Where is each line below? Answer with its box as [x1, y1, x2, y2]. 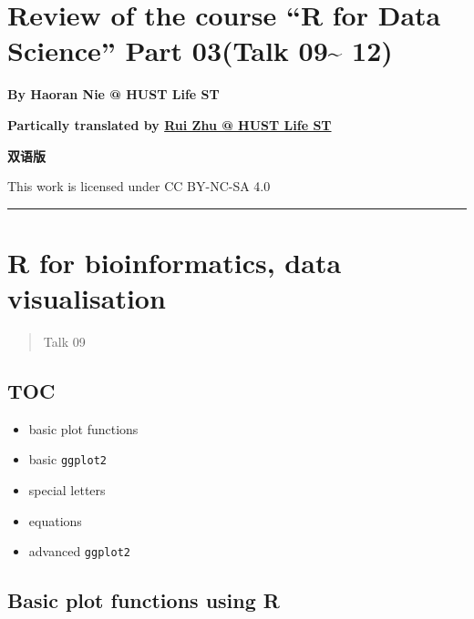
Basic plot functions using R [7, 586, 280, 614]
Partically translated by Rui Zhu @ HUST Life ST [7, 115, 332, 134]
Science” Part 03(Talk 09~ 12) [7, 32, 393, 69]
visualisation [7, 279, 166, 317]
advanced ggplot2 [28, 542, 130, 561]
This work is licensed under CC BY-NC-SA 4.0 [7, 177, 271, 196]
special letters [28, 481, 106, 500]
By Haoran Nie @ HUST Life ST [7, 85, 220, 104]
